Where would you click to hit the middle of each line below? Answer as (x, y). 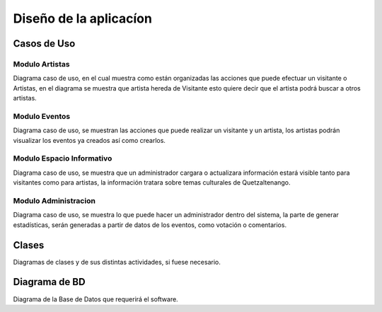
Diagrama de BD (49, 282)
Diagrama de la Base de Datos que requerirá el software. (95, 299)
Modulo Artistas (41, 64)
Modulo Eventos (42, 116)
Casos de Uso (44, 44)
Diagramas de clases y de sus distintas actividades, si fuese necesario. (117, 262)
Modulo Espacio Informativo (63, 158)
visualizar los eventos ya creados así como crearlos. (89, 140)
